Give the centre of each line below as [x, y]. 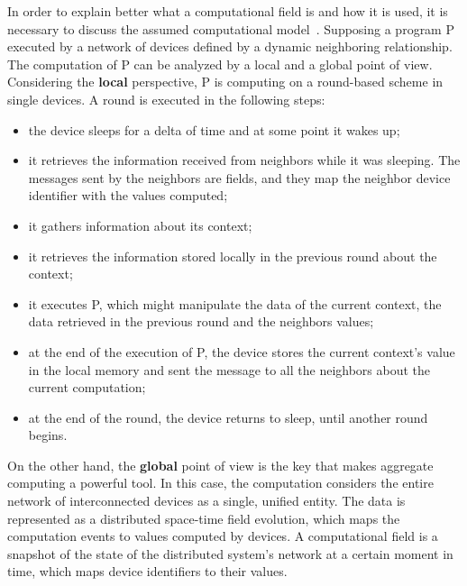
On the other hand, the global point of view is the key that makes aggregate [220, 465]
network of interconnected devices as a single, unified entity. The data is [206, 501]
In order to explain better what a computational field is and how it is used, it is [228, 11]
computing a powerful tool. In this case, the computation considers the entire [220, 483]
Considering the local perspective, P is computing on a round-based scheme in [225, 82]
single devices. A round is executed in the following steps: [166, 99]
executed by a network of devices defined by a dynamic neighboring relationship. [230, 46]
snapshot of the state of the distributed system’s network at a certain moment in [230, 553]
